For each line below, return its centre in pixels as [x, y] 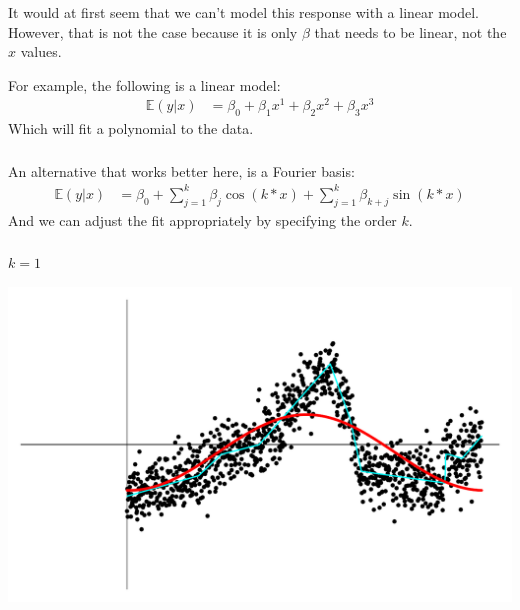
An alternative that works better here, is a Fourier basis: [181, 170]
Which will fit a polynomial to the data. [131, 128]
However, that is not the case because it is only [153, 31]
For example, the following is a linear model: [144, 84]
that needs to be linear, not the [410, 31]
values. [41, 51]
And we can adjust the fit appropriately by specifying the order [202, 219]
